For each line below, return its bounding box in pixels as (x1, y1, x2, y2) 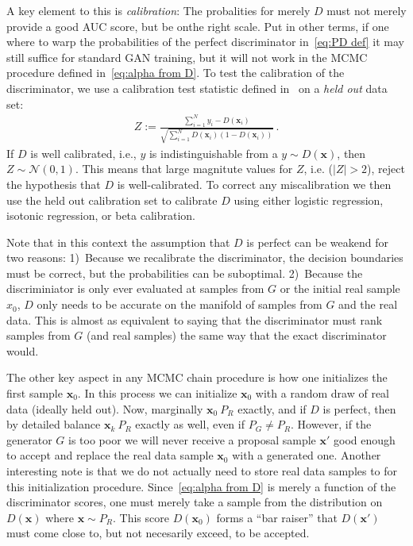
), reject (367, 160, 405, 177)
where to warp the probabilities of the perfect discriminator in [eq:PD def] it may (6, 33, 404, 50)
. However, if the (291, 416, 372, 433)
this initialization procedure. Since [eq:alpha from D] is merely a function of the (6, 478, 396, 494)
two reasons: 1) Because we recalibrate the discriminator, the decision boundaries (6, 249, 403, 266)
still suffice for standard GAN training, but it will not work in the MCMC (6, 48, 368, 65)
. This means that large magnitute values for (75, 160, 293, 177)
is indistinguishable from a (149, 144, 278, 161)
